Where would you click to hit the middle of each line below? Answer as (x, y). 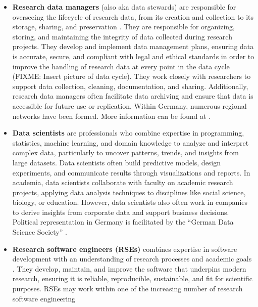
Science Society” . (40, 232)
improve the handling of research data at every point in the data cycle (121, 66)
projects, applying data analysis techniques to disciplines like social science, (129, 192)
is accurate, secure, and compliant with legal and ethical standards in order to (133, 56)
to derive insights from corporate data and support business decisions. (121, 212)
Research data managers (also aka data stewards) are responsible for (124, 7)
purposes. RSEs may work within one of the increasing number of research (127, 289)
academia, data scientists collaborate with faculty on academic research (123, 182)
